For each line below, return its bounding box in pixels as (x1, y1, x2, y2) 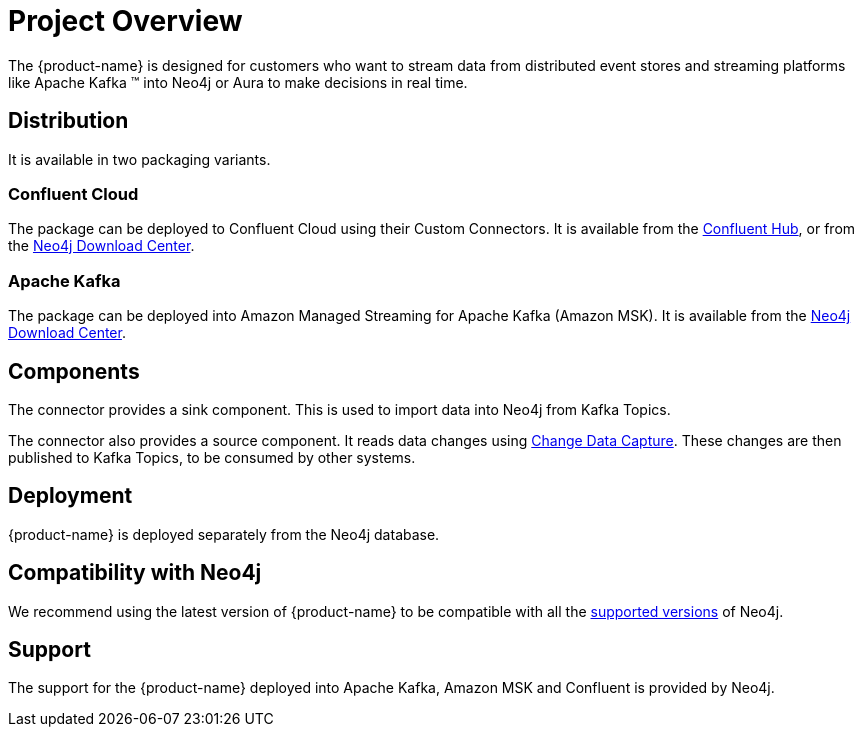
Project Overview (8, 4, 243, 38)
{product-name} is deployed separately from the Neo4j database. (8, 525, 440, 543)
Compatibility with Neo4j (8, 560, 262, 586)
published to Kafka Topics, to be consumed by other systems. (8, 448, 416, 466)
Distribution (8, 108, 129, 134)
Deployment (8, 483, 133, 509)
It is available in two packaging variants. (8, 150, 271, 168)
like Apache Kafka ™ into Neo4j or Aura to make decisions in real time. (8, 73, 468, 91)
